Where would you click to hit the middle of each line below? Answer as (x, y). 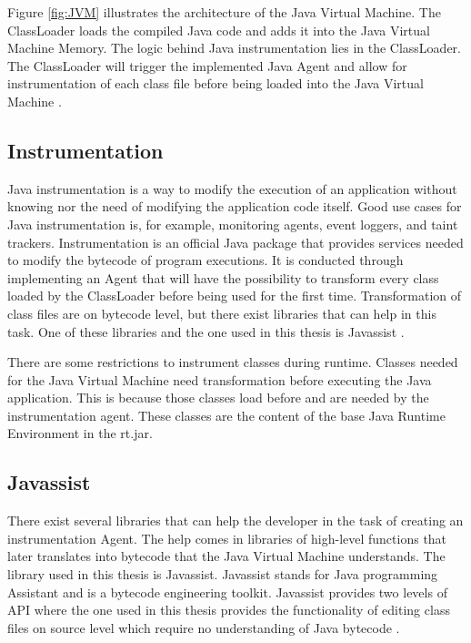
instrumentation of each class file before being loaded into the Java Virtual (215, 83)
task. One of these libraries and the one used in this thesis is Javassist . (206, 331)
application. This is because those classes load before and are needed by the (218, 398)
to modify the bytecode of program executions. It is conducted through (205, 260)
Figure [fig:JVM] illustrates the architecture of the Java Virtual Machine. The (224, 12)
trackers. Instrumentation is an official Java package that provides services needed (235, 242)
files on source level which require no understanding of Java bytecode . (204, 627)
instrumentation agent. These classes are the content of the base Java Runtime (226, 415)
